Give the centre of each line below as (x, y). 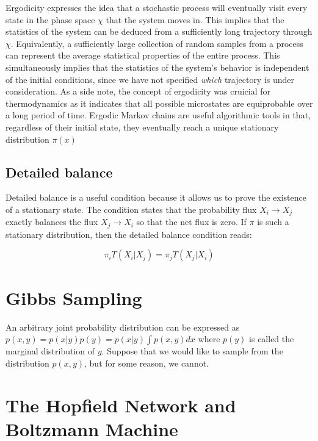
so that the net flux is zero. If (191, 222)
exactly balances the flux (52, 222)
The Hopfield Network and (121, 405)
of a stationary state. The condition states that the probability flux (131, 209)
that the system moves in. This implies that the (195, 19)
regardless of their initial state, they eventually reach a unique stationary (142, 127)
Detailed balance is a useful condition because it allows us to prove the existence (156, 197)
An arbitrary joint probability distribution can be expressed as (123, 327)
